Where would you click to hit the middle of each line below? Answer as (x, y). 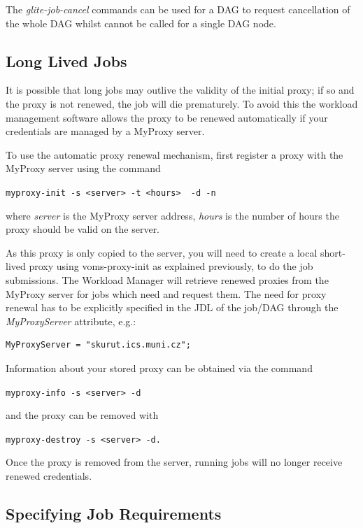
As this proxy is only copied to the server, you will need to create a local (162, 252)
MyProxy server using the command (83, 168)
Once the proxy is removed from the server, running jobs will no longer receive (174, 462)
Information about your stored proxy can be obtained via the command (159, 368)
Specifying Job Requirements (114, 514)
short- (333, 252)
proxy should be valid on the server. (83, 229)
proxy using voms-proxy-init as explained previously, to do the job (171, 266)
